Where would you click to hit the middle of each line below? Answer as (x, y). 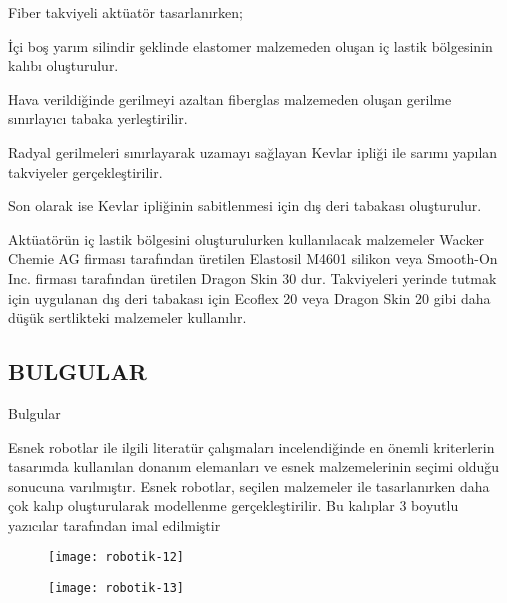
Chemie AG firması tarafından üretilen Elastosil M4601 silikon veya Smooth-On (253, 258)
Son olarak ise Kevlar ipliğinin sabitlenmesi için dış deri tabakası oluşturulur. (245, 205)
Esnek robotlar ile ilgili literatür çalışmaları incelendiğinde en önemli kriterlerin (251, 446)
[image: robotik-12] (116, 557)
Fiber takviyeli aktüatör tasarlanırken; (125, 12)
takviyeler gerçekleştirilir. (85, 171)
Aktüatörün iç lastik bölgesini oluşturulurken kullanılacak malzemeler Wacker (246, 238)
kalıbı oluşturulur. (63, 65)
